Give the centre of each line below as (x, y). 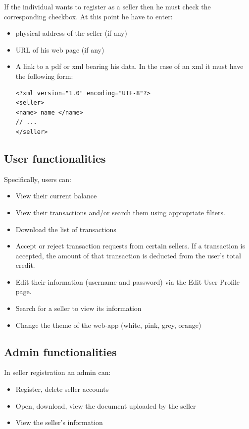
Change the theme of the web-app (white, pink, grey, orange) (108, 325)
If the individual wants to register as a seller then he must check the (107, 6)
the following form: (44, 76)
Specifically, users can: (38, 179)
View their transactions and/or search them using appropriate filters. (120, 212)
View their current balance (56, 196)
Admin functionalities (60, 351)
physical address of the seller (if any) (71, 33)
